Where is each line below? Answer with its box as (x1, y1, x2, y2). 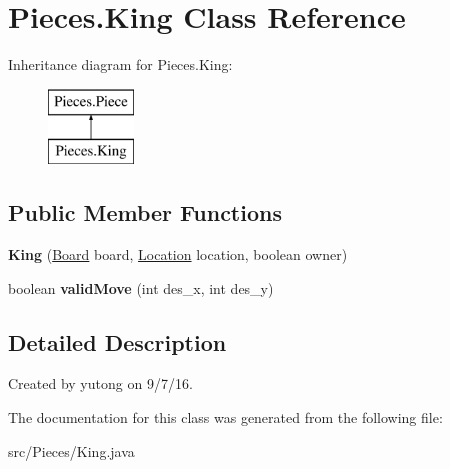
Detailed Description (8, 326, 227, 357)
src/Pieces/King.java (8, 440, 135, 461)
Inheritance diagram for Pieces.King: (8, 54, 233, 75)
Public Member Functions (8, 197, 282, 228)
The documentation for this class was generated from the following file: (8, 407, 443, 428)
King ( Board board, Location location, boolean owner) (8, 244, 348, 265)
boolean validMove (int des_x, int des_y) (8, 277, 274, 298)
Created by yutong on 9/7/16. (8, 373, 193, 394)
